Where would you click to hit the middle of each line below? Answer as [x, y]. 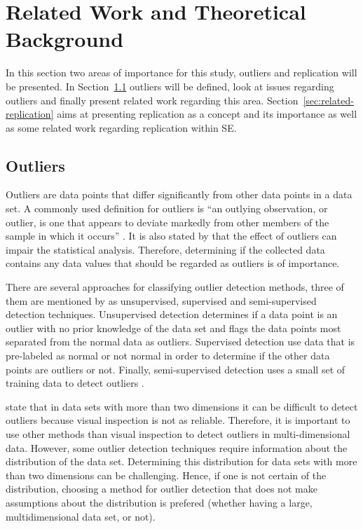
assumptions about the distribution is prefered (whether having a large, [159, 502]
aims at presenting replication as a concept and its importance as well [207, 114]
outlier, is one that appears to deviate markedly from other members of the [167, 222]
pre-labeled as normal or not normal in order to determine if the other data [168, 356]
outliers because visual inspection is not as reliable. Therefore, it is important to [178, 420]
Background [65, 39]
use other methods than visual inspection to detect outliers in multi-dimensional [178, 433]
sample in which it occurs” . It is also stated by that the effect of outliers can [171, 236]
